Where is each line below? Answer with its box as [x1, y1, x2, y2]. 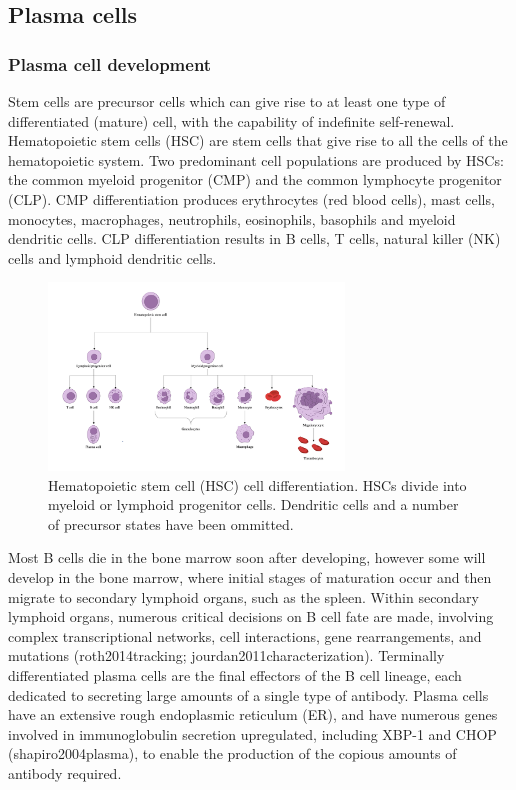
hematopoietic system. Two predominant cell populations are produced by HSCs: [8, 149, 504, 170]
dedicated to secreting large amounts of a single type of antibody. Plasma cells [8, 684, 489, 705]
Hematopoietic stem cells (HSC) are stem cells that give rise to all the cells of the [8, 130, 508, 151]
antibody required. [8, 762, 122, 783]
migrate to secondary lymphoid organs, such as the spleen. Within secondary [8, 586, 479, 607]
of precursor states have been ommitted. [48, 513, 294, 534]
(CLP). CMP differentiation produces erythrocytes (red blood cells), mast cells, [8, 188, 495, 209]
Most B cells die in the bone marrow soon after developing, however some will [8, 547, 486, 568]
